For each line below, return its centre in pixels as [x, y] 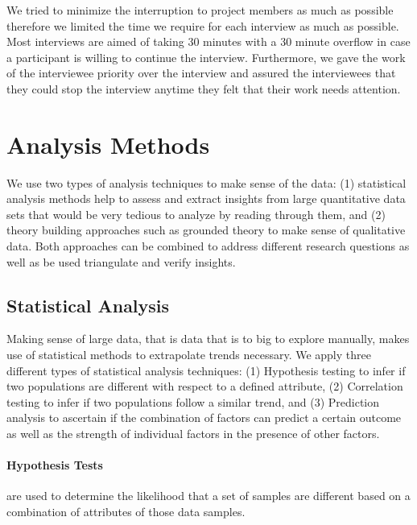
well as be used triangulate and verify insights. [121, 261]
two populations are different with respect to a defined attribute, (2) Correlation [205, 386]
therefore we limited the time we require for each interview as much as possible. [203, 25]
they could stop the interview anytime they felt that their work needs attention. [204, 88]
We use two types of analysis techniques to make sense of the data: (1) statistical [206, 182]
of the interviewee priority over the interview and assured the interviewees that [201, 73]
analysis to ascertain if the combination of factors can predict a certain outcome [204, 418]
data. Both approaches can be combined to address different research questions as [208, 246]
